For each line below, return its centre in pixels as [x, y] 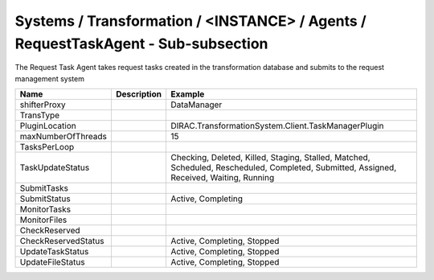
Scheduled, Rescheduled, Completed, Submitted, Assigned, [283, 167]
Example [187, 94]
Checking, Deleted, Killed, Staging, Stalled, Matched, [270, 158]
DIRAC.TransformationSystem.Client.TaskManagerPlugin [277, 126]
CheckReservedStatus [62, 241]
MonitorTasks [45, 209]
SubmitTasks [44, 188]
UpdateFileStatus [52, 262]
